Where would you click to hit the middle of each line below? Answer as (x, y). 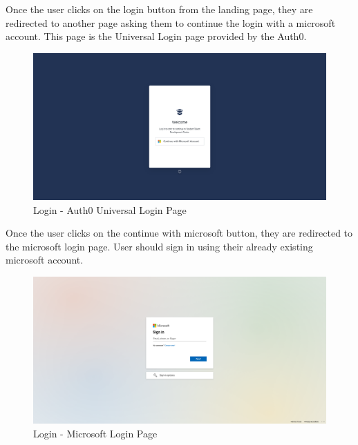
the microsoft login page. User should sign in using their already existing (159, 246)
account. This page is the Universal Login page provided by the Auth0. (156, 36)
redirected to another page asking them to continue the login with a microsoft (171, 22)
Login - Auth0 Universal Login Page (110, 209)
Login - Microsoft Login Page (95, 433)
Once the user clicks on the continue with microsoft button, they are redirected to (179, 233)
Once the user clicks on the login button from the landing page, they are (159, 9)
